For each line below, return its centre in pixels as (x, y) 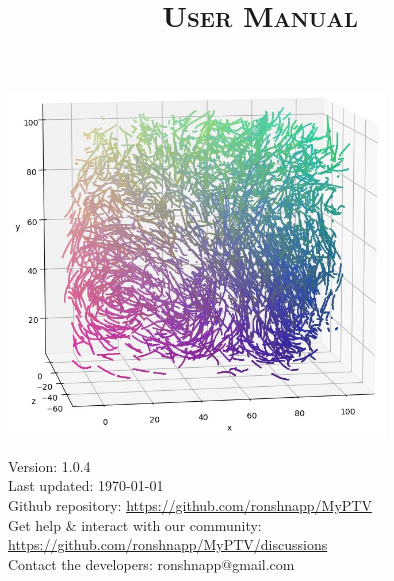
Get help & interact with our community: (135, 524)
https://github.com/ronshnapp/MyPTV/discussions (168, 544)
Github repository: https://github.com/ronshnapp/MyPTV (190, 505)
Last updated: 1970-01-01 (86, 485)
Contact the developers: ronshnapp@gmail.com (151, 563)
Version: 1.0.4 (49, 465)
